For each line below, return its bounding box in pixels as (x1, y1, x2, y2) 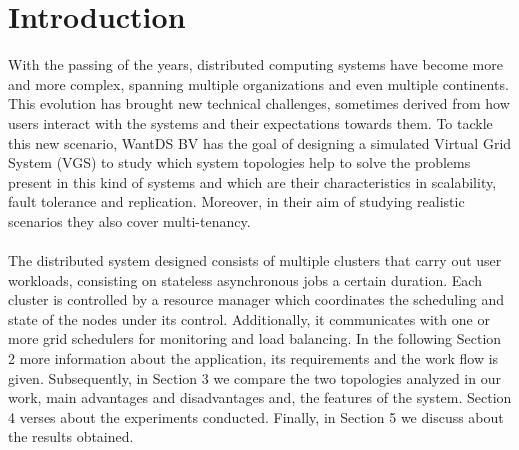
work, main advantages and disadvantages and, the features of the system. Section (8, 387, 512, 408)
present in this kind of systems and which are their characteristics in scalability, (8, 171, 497, 192)
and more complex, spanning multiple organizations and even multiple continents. (8, 73, 509, 94)
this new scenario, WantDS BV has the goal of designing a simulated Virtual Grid (8, 132, 512, 153)
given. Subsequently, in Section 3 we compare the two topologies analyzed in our (8, 367, 501, 388)
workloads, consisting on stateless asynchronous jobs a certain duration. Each (8, 269, 482, 290)
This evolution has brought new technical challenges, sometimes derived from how (8, 93, 510, 114)
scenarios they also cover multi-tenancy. (8, 210, 251, 231)
